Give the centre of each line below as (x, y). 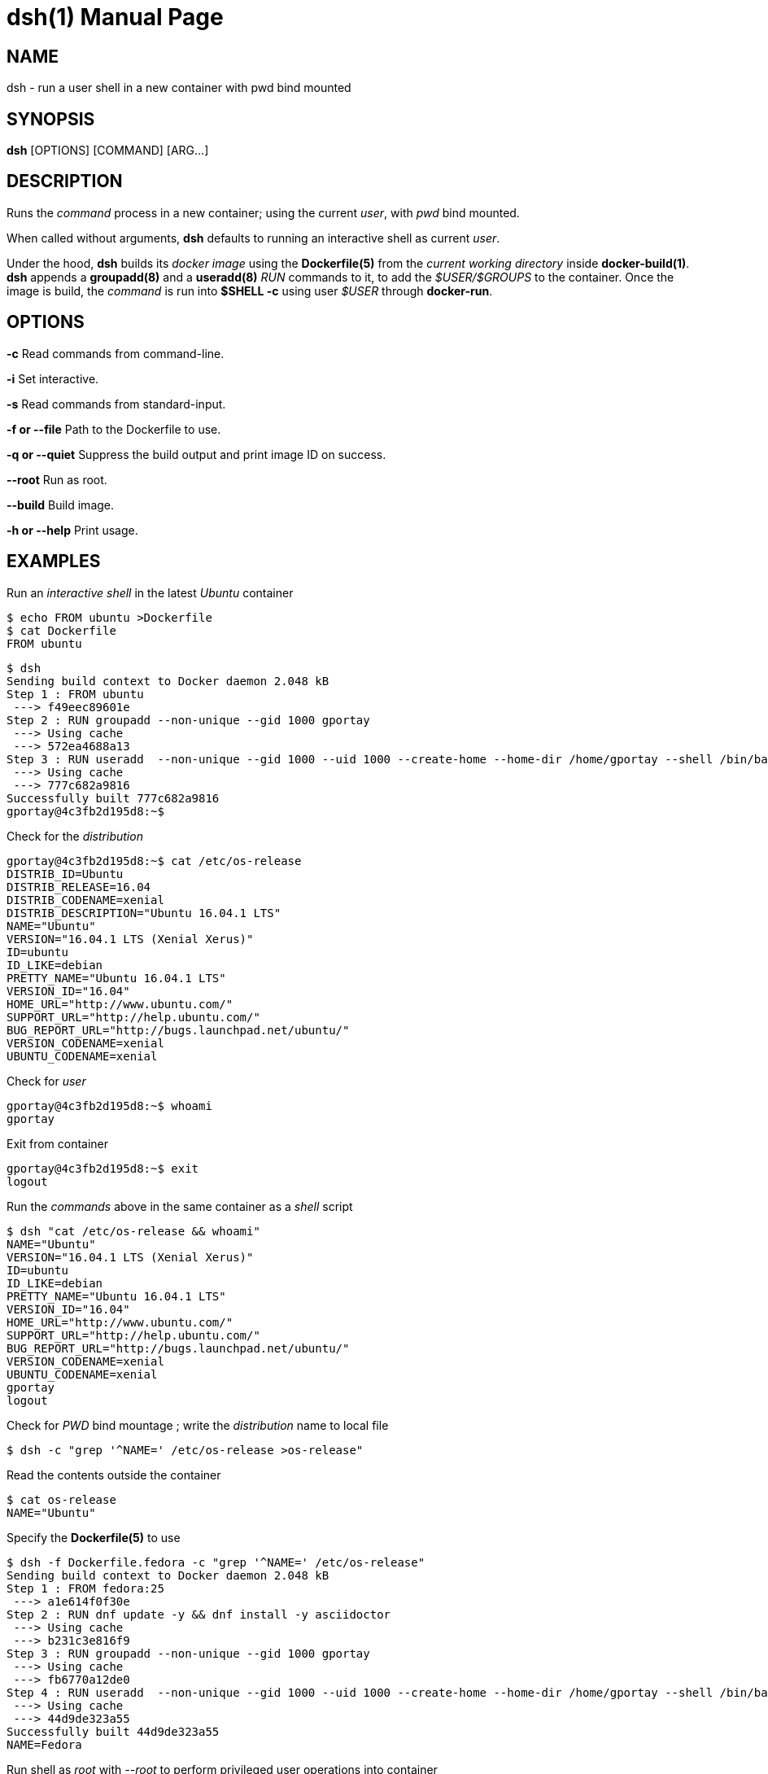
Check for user (46, 1081)
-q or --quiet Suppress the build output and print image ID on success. (196, 454)
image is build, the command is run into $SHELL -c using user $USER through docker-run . (250, 291)
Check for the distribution (75, 836)
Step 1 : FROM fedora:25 (85, 1588)
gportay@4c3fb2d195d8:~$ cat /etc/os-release (154, 861)
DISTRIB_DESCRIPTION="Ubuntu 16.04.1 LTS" (144, 913)
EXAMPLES (54, 561)
